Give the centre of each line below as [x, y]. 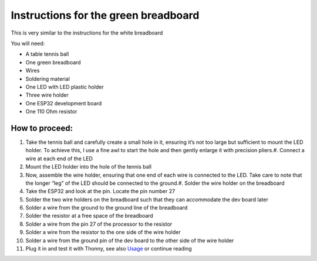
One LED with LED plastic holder [65, 87]
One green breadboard [53, 62]
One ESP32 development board [64, 103]
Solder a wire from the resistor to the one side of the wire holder [103, 232]
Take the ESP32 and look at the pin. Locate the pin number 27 [100, 191]
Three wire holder [47, 95]
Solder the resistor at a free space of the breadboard [90, 216]
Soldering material [48, 78]
